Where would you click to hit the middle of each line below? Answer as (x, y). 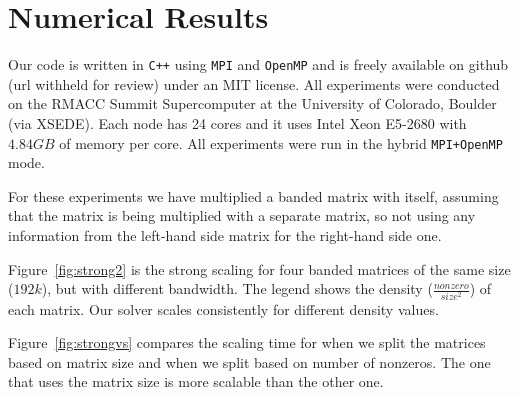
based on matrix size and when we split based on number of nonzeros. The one (249, 361)
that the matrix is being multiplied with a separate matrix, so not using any (242, 215)
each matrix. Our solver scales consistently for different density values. (223, 308)
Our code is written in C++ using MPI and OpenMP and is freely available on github (258, 64)
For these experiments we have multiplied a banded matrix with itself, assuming (253, 195)
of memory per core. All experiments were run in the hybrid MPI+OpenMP (281, 142)
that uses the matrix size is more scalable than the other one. (196, 381)
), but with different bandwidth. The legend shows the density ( (237, 288)
